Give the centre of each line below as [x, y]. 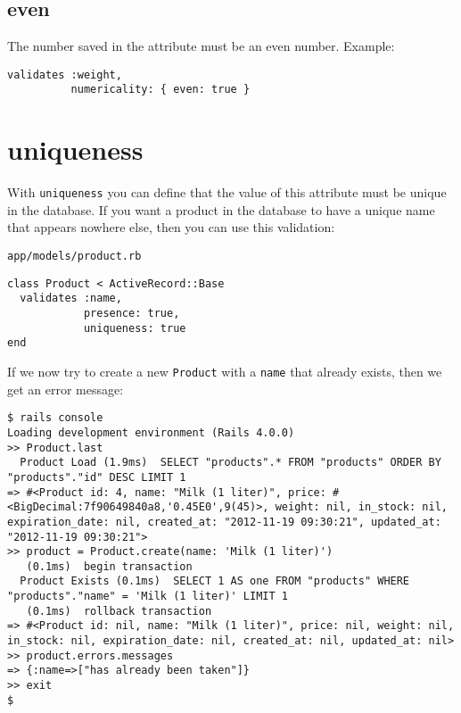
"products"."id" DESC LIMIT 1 [97, 477]
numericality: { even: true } [161, 90]
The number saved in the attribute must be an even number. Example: [201, 46]
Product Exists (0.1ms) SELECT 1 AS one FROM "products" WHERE [215, 581]
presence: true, [132, 314]
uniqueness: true [135, 328]
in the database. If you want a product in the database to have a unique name [221, 209]
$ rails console [55, 418]
